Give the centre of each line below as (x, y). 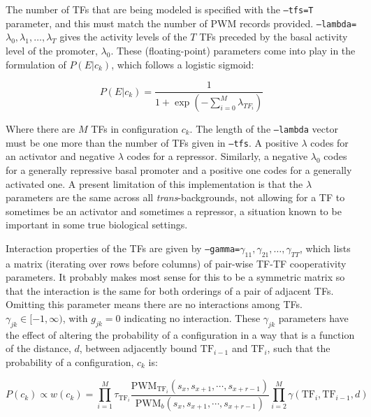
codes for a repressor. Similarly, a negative (217, 156)
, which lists (325, 248)
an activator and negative (60, 156)
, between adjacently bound (138, 348)
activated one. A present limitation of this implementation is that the (154, 183)
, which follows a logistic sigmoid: (183, 64)
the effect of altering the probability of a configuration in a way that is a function (180, 334)
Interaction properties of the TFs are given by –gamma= (123, 248)
